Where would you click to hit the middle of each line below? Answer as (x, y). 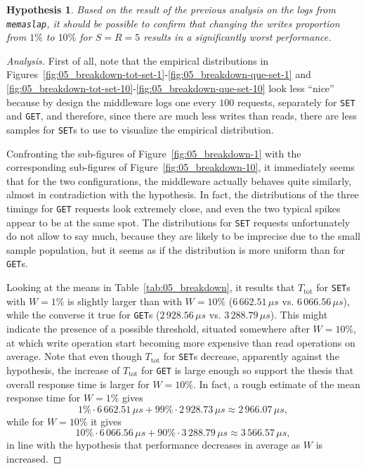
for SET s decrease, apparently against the (251, 356)
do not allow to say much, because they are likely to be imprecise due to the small (183, 236)
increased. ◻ (34, 458)
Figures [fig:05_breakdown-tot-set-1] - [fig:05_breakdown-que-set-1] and (159, 74)
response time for (44, 398)
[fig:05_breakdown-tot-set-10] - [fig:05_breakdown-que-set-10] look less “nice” (170, 88)
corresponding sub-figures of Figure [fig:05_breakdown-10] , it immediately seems (181, 167)
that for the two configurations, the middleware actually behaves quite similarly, (179, 180)
